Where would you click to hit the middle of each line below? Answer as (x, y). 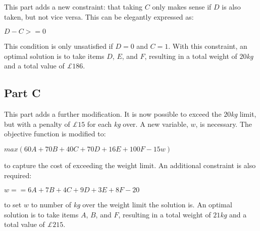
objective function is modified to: (55, 134)
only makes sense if (182, 7)
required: (18, 175)
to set (13, 205)
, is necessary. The (224, 124)
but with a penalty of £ (41, 124)
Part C (22, 93)
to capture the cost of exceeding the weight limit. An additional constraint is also (130, 165)
